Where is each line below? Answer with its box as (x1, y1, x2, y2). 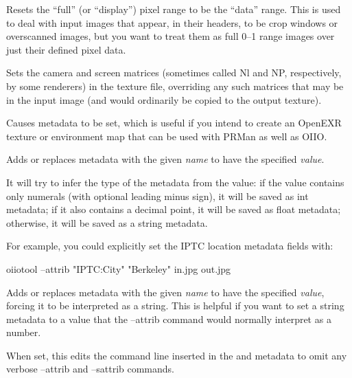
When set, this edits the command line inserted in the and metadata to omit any (6, 348, 347, 362)
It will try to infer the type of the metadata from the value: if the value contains (6, 175, 344, 189)
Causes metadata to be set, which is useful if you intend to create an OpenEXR (6, 115, 342, 130)
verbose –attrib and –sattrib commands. (6, 362, 175, 376)
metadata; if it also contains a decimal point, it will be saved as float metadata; (6, 202, 341, 216)
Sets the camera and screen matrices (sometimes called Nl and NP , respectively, (6, 65, 342, 80)
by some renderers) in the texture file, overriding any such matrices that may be (6, 78, 344, 93)
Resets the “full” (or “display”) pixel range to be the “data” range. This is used (6, 2, 341, 16)
